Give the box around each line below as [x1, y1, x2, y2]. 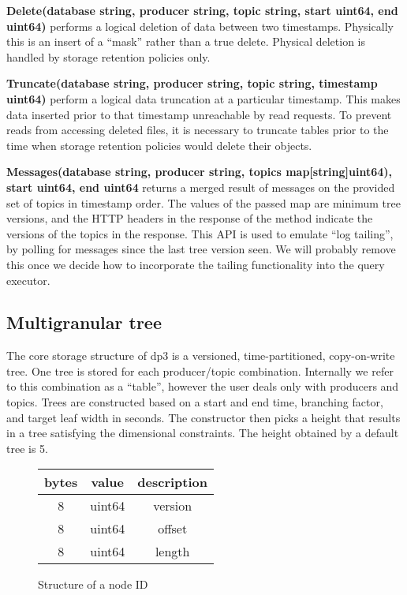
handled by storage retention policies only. [6, 48, 211, 65]
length [155, 542, 190, 561]
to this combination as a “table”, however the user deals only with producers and [6, 378, 399, 395]
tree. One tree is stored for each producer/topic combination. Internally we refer [6, 362, 394, 379]
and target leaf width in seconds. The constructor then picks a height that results [6, 409, 401, 425]
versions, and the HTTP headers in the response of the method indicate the [6, 210, 373, 226]
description [137, 473, 208, 492]
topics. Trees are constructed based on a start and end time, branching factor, [6, 394, 383, 410]
